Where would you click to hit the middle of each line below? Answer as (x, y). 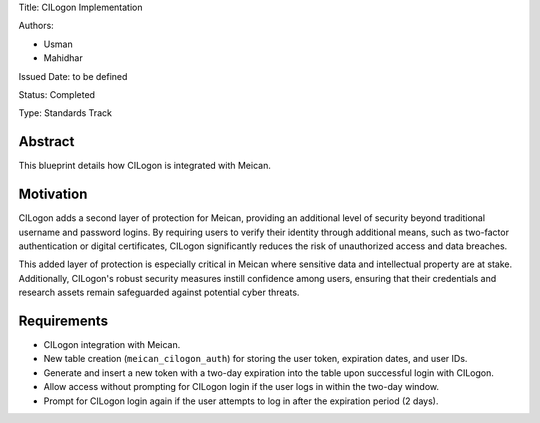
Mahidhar (63, 58)
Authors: (36, 26)
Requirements (63, 320)
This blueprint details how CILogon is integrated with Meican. (145, 166)
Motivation (53, 194)
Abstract (46, 141)
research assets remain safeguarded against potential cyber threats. (159, 292)
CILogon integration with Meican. (112, 345)
